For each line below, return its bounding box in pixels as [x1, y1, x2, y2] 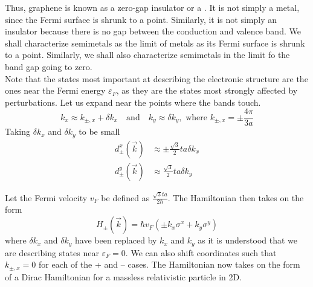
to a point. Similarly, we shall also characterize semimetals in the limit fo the [5, 48, 290, 61]
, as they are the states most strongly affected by [116, 84, 298, 97]
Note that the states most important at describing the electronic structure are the [5, 72, 308, 85]
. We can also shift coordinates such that [125, 246, 277, 259]
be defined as [101, 191, 150, 204]
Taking [5, 125, 31, 138]
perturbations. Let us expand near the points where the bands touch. [5, 95, 261, 108]
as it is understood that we [198, 234, 298, 247]
